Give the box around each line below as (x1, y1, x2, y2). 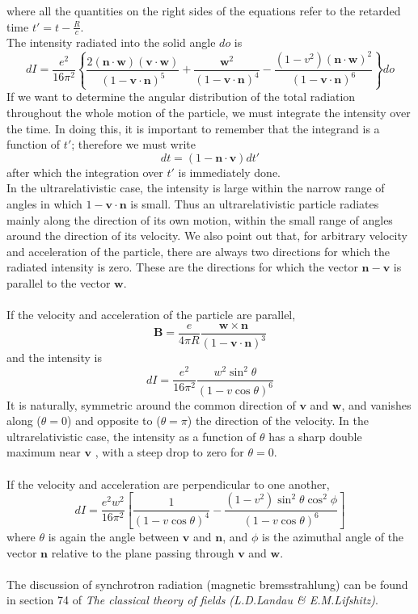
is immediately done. (178, 163, 281, 180)
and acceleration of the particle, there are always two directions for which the (6, 242, 391, 259)
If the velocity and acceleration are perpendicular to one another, (6, 475, 330, 492)
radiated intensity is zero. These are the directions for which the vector (6, 259, 358, 275)
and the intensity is (6, 349, 102, 366)
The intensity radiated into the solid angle (6, 34, 216, 51)
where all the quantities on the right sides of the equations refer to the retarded (6, 2, 401, 19)
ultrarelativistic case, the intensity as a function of (6, 427, 256, 444)
